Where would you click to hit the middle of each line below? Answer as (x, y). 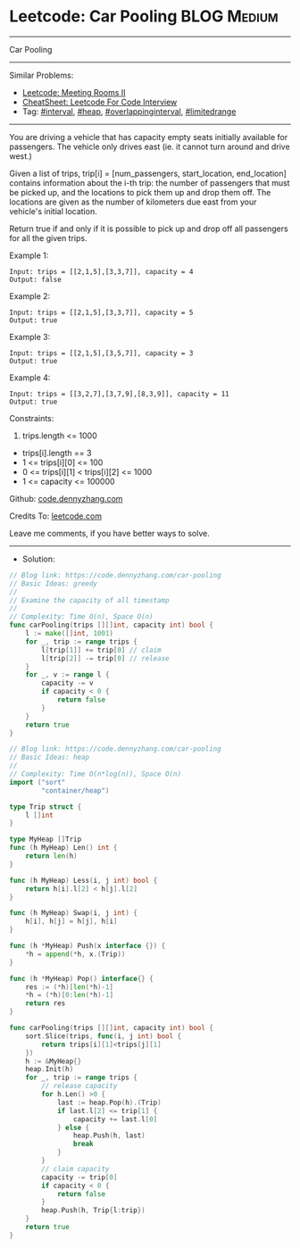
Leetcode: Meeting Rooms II (74, 92)
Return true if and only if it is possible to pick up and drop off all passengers (149, 229)
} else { (73, 1127)
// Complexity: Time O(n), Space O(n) (81, 617)
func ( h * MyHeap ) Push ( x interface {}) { (87, 946)
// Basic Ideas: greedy (54, 583)
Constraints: (32, 418)
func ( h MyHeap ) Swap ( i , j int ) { (74, 913)
